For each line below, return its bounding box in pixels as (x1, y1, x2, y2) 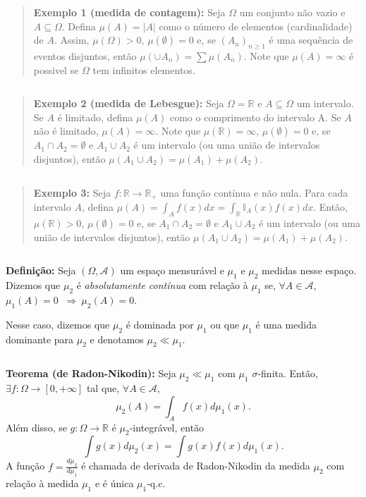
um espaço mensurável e (120, 263, 224, 278)
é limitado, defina (57, 109, 133, 124)
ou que (210, 317, 240, 331)
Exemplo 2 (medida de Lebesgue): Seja (33, 96, 224, 111)
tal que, (86, 381, 120, 395)
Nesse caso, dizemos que (6, 317, 110, 331)
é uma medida (255, 317, 317, 331)
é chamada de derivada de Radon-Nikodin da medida (81, 458, 310, 473)
